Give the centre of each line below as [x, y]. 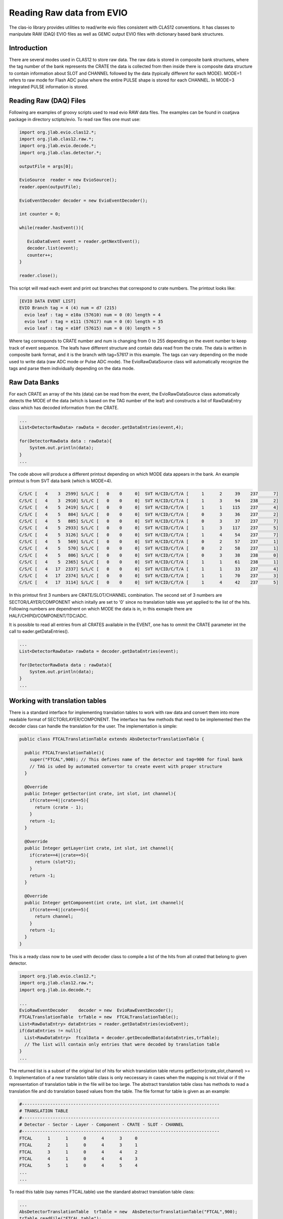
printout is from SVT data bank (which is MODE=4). [61, 481]
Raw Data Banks [34, 382]
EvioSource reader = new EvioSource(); [68, 180]
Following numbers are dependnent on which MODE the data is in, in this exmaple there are [101, 609]
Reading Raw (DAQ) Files [47, 101]
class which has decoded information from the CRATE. [64, 408]
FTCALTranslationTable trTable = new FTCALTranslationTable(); [99, 1017]
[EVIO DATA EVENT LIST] [48, 301]
